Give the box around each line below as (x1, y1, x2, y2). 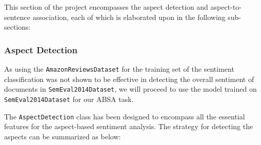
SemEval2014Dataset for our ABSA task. (4, 93, 134, 104)
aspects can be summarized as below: (4, 131, 121, 141)
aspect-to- (210, 2, 242, 12)
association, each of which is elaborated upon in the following (32, 11, 226, 22)
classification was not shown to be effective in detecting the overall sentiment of (4, 73, 254, 84)
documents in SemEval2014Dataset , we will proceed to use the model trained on (4, 84, 257, 94)
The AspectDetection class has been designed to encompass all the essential (4, 111, 245, 121)
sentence (4, 11, 31, 22)
